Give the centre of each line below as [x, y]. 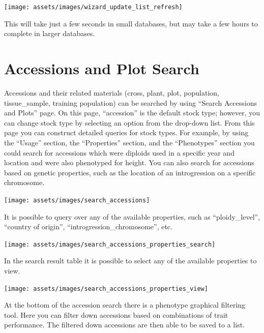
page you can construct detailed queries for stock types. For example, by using [126, 132]
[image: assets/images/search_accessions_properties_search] [110, 244]
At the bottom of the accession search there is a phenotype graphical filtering [125, 305]
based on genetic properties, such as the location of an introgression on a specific [130, 172]
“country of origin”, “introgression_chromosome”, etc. [88, 226]
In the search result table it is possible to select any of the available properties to [130, 261]
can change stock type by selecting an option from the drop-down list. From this [129, 122]
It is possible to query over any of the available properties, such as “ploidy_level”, [132, 216]
